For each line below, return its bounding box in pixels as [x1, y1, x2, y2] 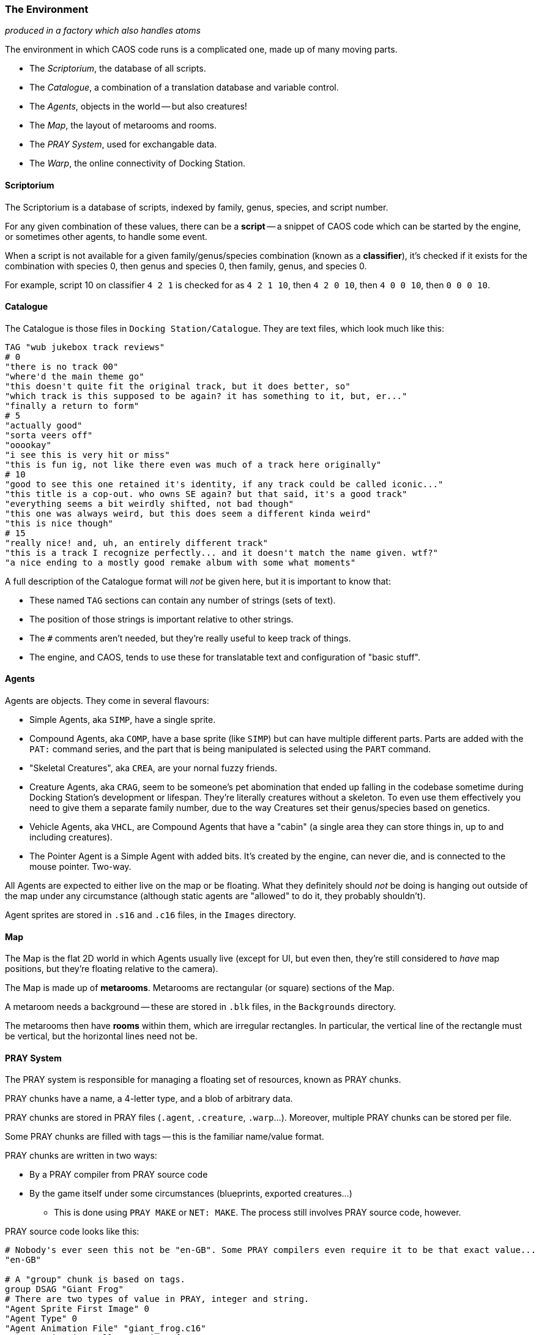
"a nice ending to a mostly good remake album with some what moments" [5, 557, 356, 567]
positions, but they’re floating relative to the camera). [5, 963, 218, 974]
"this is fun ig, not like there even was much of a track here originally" [5, 459, 382, 469]
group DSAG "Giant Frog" [5, 1284, 124, 1295]
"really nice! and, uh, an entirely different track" [5, 537, 268, 548]
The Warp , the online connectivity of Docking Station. [29, 158, 245, 169]
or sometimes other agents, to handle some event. [5, 231, 207, 242]
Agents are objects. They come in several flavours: [5, 695, 209, 706]
